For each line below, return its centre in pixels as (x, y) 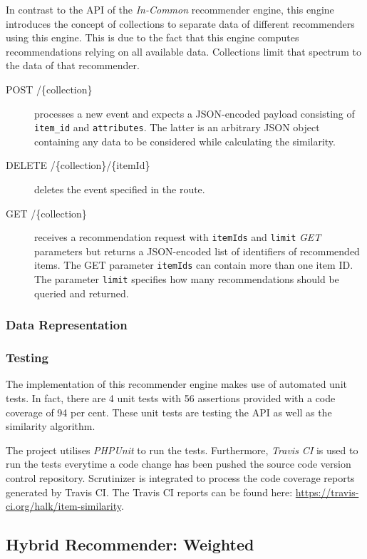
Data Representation (67, 325)
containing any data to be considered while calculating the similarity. (185, 141)
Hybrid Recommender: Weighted (130, 544)
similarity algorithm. (51, 426)
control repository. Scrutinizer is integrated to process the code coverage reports (180, 477)
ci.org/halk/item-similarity (63, 506)
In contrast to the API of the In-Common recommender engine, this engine (170, 9)
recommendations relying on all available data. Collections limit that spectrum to (183, 51)
